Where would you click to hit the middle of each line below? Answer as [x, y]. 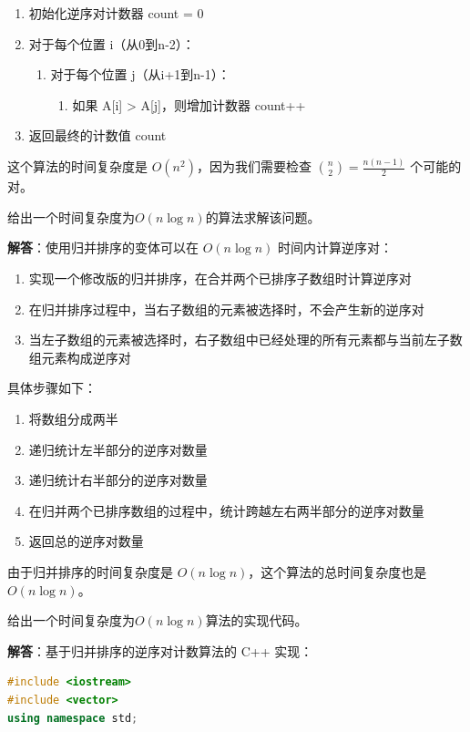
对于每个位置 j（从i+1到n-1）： [140, 74]
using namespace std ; [73, 718]
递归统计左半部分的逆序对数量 [118, 449]
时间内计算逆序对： [335, 247]
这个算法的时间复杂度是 [77, 166]
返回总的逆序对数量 [86, 541]
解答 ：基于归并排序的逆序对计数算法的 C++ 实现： [160, 650]
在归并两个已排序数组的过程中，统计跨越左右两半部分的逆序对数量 [226, 510]
